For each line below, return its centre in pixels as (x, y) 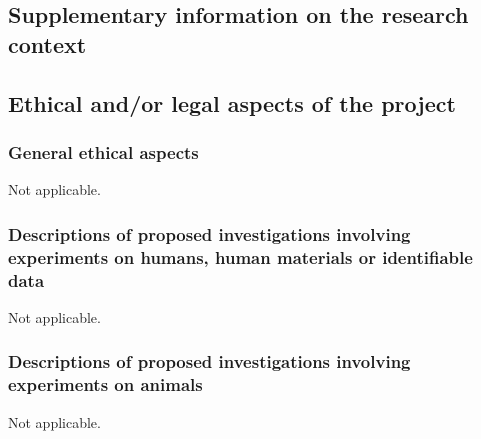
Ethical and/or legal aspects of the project (232, 102)
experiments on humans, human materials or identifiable (240, 256)
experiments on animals (105, 384)
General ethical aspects (103, 151)
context (47, 43)
